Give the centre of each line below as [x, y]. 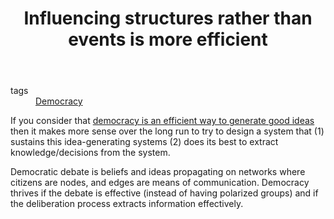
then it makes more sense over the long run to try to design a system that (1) [167, 131]
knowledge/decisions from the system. [90, 153]
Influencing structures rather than [168, 18]
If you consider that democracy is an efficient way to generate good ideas [162, 121]
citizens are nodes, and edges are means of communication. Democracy [160, 183]
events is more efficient [168, 39]
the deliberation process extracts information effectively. [127, 204]
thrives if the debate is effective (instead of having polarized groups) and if [164, 193]
